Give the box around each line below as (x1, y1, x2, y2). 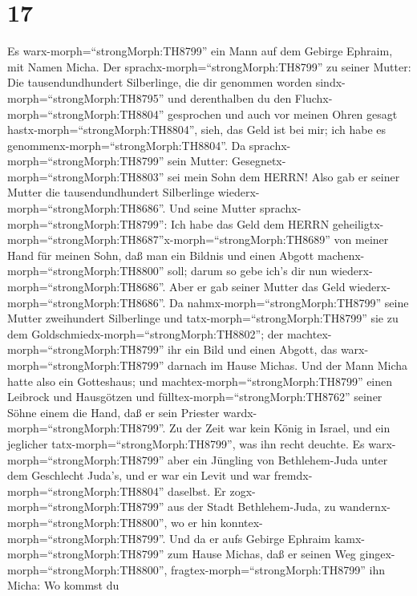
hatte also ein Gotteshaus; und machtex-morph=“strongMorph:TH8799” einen (7, 372, 393, 389)
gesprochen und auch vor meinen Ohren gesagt (168, 105, 398, 122)
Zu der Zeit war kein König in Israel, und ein (169, 420, 391, 436)
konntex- (220, 513, 263, 530)
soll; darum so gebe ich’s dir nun (168, 262, 328, 279)
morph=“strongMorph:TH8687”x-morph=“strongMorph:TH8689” (7, 231, 330, 248)
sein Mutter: (168, 152, 229, 169)
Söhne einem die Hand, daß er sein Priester (7, 403, 220, 420)
